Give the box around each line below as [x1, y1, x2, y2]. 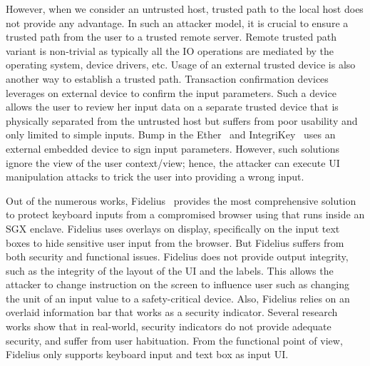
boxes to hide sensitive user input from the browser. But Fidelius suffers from [6, 235, 344, 250]
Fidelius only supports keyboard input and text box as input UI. [6, 347, 289, 362]
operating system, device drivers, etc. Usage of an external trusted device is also [6, 57, 356, 72]
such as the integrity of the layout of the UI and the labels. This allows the [6, 263, 334, 278]
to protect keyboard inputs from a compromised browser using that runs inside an [6, 207, 365, 222]
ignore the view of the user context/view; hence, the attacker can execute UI [6, 155, 340, 170]
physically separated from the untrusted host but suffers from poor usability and [6, 113, 358, 128]
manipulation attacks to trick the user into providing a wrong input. [6, 169, 304, 184]
